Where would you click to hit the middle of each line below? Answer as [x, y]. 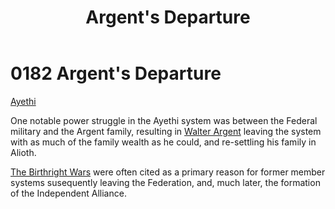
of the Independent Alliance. [68, 193]
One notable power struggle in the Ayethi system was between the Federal [164, 120]
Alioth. [23, 152]
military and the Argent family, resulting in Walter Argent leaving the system [166, 131]
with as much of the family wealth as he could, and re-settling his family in [163, 142]
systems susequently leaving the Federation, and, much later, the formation [165, 182]
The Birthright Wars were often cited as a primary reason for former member [168, 172]
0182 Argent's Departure [116, 73]
